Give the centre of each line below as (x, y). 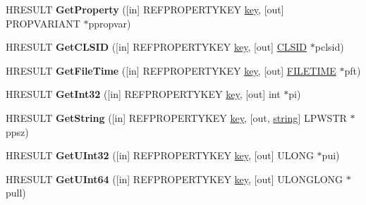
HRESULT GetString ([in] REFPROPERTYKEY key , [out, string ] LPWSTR (176, 117)
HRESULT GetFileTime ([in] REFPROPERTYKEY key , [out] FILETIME (171, 70)
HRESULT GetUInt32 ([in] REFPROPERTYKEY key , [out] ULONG (160, 155)
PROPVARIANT (43, 23)
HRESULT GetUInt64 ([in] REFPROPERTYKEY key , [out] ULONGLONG (175, 179)
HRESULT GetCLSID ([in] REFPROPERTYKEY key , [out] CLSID (157, 47)
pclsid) (329, 47)
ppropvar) (110, 23)
